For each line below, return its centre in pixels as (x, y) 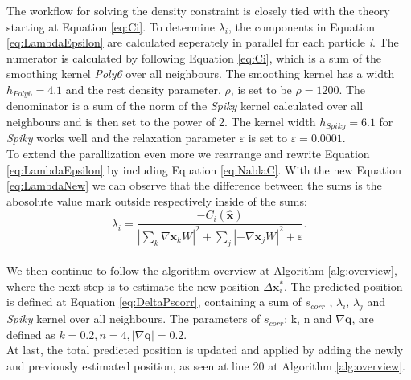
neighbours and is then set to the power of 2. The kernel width (161, 122)
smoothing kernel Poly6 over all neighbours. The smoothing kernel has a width (201, 74)
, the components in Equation (302, 26)
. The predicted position (343, 286)
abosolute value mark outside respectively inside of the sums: (157, 200)
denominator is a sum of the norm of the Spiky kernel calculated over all (185, 106)
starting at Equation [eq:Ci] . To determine (111, 26)
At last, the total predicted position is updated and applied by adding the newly (205, 350)
